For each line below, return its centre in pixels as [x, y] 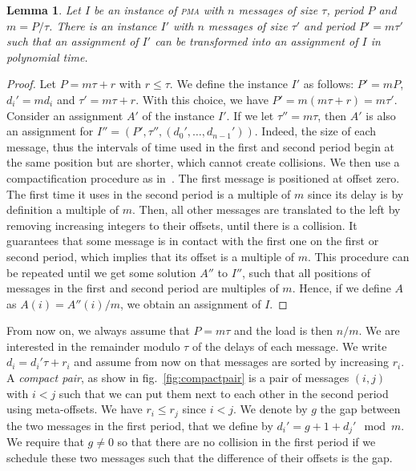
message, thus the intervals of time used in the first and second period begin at [201, 146]
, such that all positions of [307, 272]
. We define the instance [228, 84]
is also [381, 115]
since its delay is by [355, 193]
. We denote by [270, 409]
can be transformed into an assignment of [256, 41]
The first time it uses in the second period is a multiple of [149, 193]
